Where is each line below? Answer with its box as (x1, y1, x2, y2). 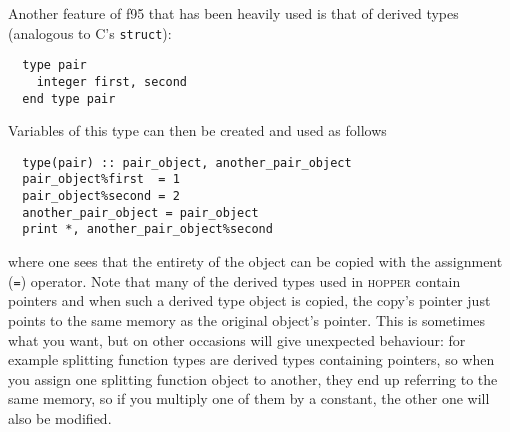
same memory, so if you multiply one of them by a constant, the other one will (8, 388, 490, 409)
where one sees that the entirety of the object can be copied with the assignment (8, 251, 503, 272)
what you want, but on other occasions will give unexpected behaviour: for (8, 329, 466, 350)
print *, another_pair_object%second (22, 222, 273, 237)
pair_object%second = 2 (22, 189, 180, 204)
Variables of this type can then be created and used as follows (8, 120, 387, 141)
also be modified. (8, 407, 112, 428)
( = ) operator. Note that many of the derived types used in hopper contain (8, 270, 461, 291)
